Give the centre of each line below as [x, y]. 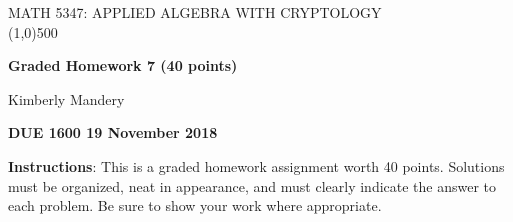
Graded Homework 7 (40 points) [123, 65]
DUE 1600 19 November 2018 [113, 132]
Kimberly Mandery [66, 98]
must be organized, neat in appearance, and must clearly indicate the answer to [252, 185]
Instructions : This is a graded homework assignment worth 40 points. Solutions [256, 165]
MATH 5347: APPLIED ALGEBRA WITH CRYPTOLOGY [195, 12]
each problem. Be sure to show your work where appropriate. [195, 205]
